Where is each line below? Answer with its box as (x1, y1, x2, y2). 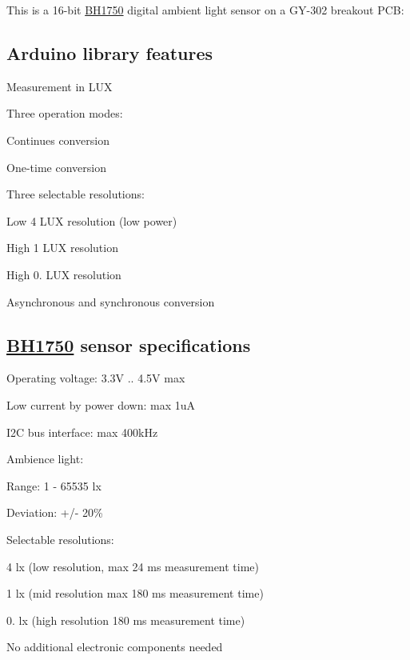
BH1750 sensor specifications (6, 332, 251, 357)
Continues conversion (6, 131, 109, 148)
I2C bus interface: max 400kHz (6, 423, 158, 440)
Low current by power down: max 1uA (6, 396, 195, 413)
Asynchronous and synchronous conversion (6, 293, 215, 310)
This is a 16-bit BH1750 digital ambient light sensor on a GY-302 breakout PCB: (6, 2, 404, 18)
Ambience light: (6, 450, 84, 467)
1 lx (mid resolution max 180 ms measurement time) (6, 585, 264, 602)
